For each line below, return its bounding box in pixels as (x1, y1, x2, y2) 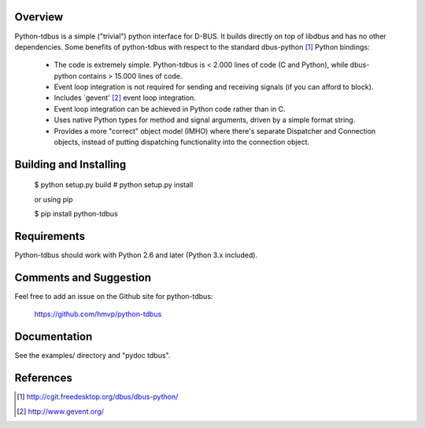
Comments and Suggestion (14, 271, 152, 284)
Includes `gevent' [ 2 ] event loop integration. (54, 93, 196, 102)
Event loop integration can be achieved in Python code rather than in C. (54, 104, 286, 113)
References (14, 371, 72, 385)
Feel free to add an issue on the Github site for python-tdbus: (14, 292, 213, 301)
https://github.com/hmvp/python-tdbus (34, 309, 162, 319)
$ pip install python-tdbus (34, 209, 118, 219)
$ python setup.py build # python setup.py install (34, 180, 194, 190)
